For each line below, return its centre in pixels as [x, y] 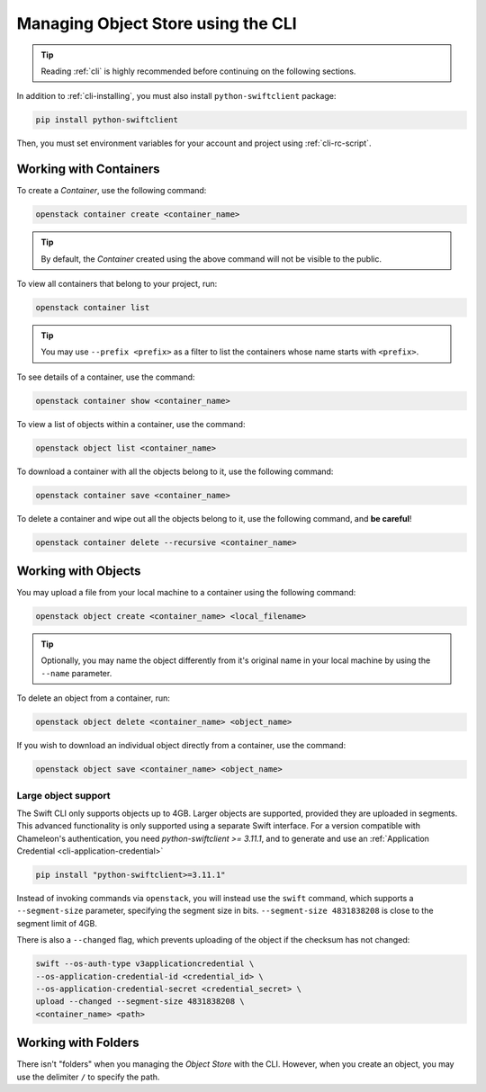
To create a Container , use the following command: [112, 191]
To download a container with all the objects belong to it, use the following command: [175, 471]
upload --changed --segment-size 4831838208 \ [140, 1002]
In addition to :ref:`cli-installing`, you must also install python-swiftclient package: [176, 96]
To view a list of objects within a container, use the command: [131, 424]
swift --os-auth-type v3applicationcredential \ [145, 964]
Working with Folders [78, 1043]
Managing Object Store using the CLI [157, 23]
